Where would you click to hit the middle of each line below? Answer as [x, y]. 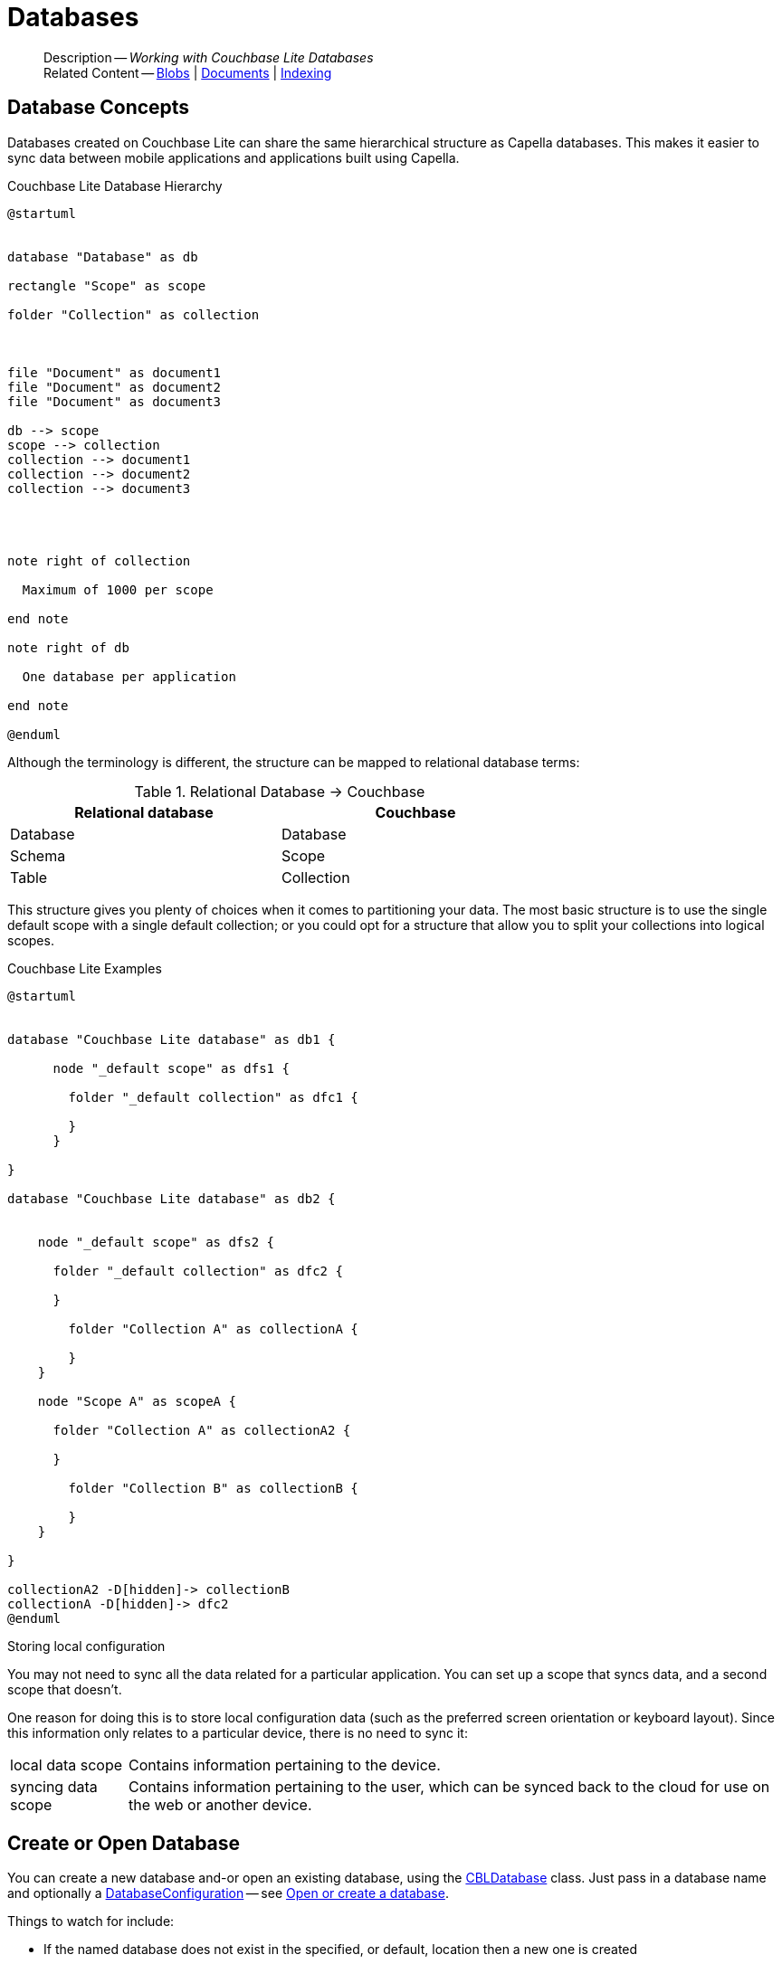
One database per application [129, 676]
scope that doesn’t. [65, 1689]
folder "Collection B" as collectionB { [213, 1488]
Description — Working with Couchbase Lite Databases [209, 57]
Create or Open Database [124, 1844]
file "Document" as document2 [114, 387]
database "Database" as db [103, 256]
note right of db [68, 647]
